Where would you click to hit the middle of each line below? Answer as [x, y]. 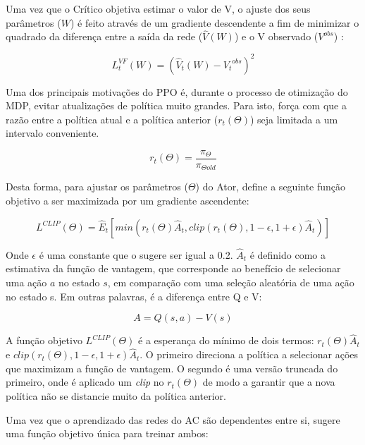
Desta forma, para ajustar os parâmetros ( [97, 187]
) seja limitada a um [294, 119]
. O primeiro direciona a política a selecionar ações [249, 354]
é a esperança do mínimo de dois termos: [226, 340]
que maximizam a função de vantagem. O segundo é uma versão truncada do [172, 368]
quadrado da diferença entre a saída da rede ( [104, 36]
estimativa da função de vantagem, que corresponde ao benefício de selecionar [173, 268]
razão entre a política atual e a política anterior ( [112, 119]
